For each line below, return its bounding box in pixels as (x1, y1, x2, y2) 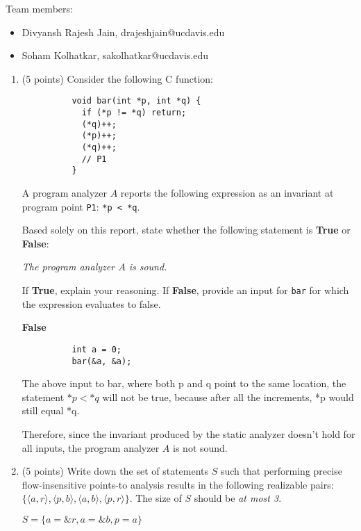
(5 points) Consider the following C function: (22, 71, 213, 85)
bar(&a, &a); (72, 356, 132, 366)
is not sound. (173, 440, 228, 455)
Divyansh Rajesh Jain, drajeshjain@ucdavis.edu (22, 24, 225, 39)
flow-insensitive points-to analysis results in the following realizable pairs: (22, 477, 334, 491)
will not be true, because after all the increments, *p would (102, 389, 354, 404)
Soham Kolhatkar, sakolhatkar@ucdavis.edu (22, 48, 209, 63)
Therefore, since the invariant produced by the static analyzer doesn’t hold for (22, 426, 355, 441)
